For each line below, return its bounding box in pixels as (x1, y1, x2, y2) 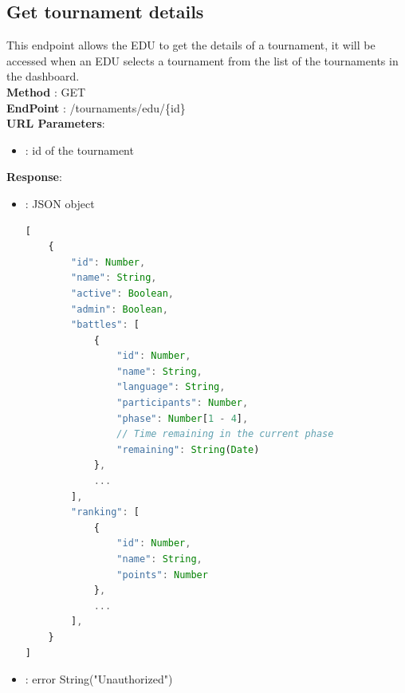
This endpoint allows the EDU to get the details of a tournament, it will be (6, 37, 376, 53)
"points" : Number (116, 569, 208, 581)
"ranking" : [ (71, 506, 140, 518)
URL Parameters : (6, 115, 105, 132)
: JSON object (25, 195, 95, 211)
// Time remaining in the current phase (116, 428, 334, 440)
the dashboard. (6, 68, 80, 85)
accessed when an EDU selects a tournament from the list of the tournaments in (6, 52, 399, 69)
